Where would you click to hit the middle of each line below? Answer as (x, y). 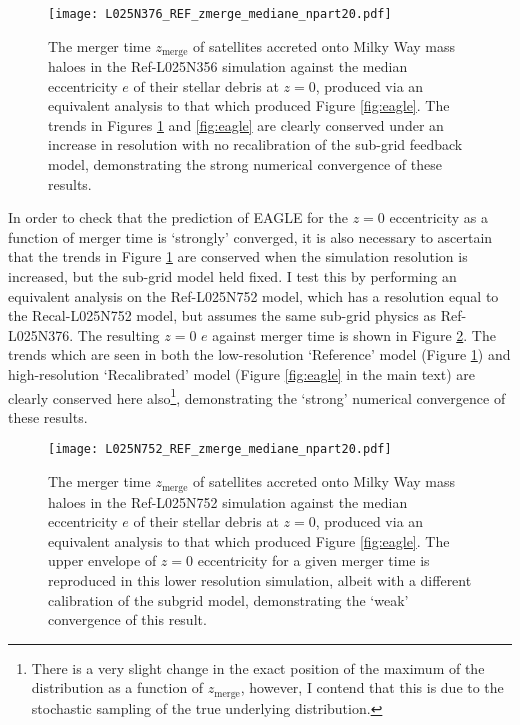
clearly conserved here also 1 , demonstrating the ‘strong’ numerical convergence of (257, 396)
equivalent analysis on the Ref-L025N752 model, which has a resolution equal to (253, 295)
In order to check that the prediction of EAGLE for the (178, 217)
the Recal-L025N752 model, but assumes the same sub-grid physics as (222, 315)
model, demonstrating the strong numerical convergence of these (245, 164)
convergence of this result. (127, 619)
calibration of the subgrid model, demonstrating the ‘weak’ (228, 599)
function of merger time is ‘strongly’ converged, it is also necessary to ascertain (250, 236)
